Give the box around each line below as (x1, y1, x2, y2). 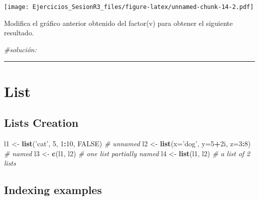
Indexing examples (4, 182, 102, 198)
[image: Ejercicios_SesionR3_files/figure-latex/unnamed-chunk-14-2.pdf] (4, 3, 254, 10)
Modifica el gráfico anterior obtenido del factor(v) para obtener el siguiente (4, 17, 233, 28)
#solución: (4, 44, 37, 54)
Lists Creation (4, 115, 79, 130)
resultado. (4, 27, 34, 38)
